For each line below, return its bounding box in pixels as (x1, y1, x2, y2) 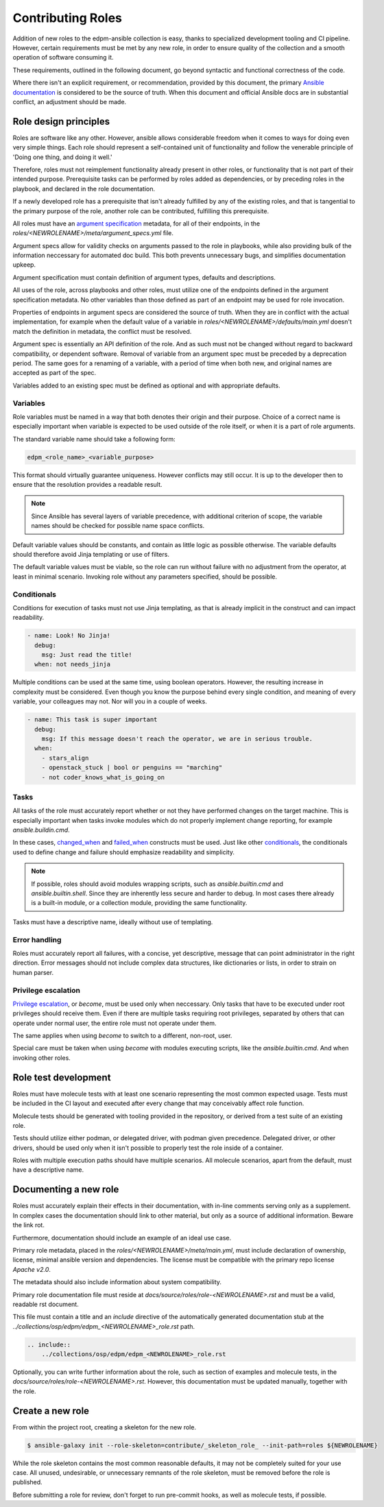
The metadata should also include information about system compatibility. (12, 1278, 222, 1286)
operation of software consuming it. (12, 53, 114, 62)
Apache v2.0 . (12, 1265, 51, 1273)
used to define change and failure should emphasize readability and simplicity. (12, 847, 235, 856)
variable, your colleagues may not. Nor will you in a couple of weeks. (12, 697, 207, 706)
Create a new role (12, 1405, 89, 1416)
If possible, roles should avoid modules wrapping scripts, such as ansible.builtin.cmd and (31, 880, 284, 888)
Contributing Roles (12, 10, 123, 25)
